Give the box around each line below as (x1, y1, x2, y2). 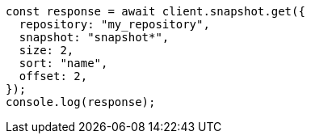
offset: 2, (19, 70, 88, 83)
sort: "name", (19, 57, 108, 70)
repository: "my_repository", (19, 18, 210, 31)
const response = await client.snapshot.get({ (6, 5, 305, 18)
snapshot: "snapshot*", (19, 31, 170, 44)
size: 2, (19, 44, 74, 57)
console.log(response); (6, 95, 156, 108)
